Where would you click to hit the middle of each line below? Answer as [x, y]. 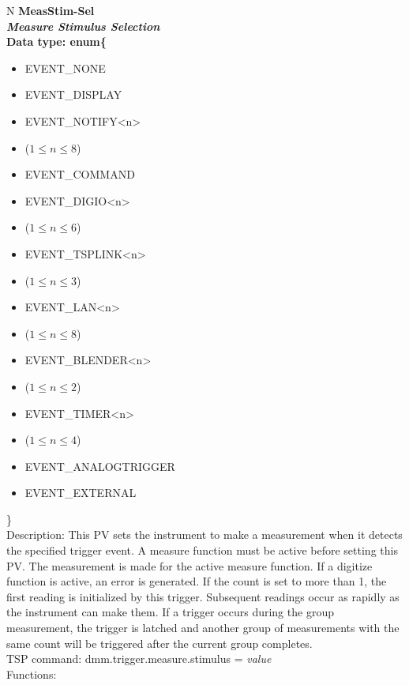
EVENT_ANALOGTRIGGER [100, 466]
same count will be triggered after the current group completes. [159, 643]
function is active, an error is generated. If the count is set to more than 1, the [197, 581]
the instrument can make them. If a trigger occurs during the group [170, 612]
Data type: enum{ [56, 41]
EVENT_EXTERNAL [81, 493]
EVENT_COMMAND [80, 174]
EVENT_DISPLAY [73, 94]
